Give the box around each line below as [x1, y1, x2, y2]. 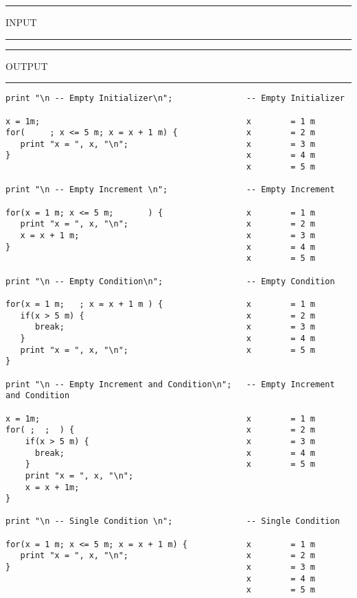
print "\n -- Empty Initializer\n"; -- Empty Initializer [5, 93, 345, 104]
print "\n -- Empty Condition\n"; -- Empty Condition [5, 276, 335, 286]
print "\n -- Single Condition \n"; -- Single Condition [5, 516, 340, 527]
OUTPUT [5, 58, 48, 73]
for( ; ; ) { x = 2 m [5, 425, 316, 435]
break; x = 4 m [34, 448, 316, 458]
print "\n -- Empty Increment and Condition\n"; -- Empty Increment [5, 379, 335, 389]
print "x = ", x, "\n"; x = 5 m [20, 345, 316, 355]
